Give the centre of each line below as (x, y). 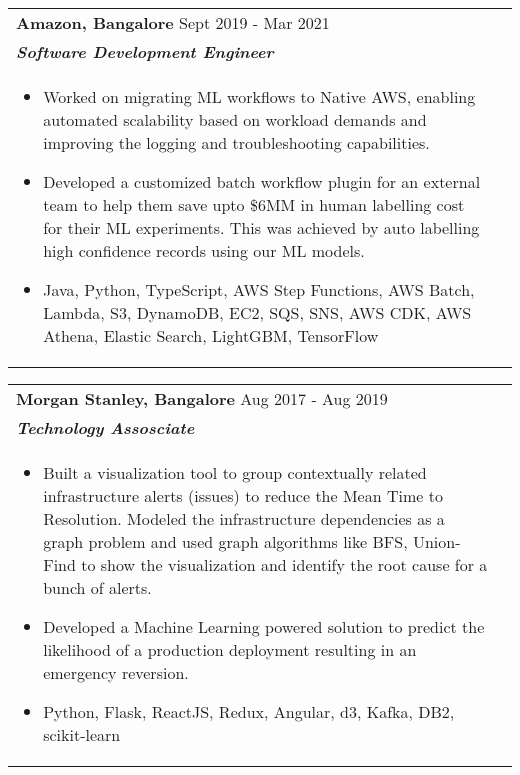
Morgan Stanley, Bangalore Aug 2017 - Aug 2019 (202, 398)
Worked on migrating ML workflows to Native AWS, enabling (259, 96)
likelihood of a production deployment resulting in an (230, 649)
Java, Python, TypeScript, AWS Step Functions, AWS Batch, (259, 289)
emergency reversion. (116, 672)
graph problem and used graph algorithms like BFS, (225, 541)
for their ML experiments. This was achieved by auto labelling (261, 227)
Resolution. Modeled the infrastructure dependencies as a (244, 518)
